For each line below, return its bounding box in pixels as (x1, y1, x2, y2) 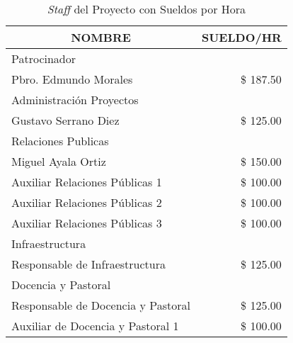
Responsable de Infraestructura (11, 256, 166, 272)
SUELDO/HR (201, 29, 282, 45)
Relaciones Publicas (11, 133, 109, 149)
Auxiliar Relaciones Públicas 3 (11, 215, 162, 231)
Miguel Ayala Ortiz (11, 153, 106, 169)
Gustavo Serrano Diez (11, 112, 120, 128)
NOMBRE (71, 29, 131, 45)
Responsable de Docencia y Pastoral (11, 297, 190, 313)
